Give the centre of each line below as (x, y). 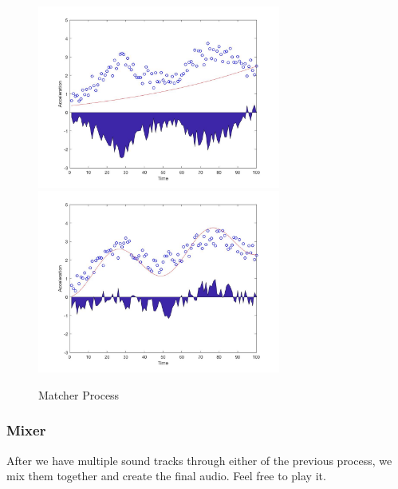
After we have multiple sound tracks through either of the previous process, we (199, 460)
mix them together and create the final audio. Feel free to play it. (166, 476)
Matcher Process (79, 394)
